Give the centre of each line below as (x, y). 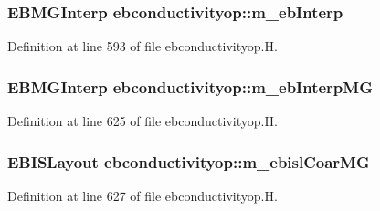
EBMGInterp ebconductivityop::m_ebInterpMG (190, 86)
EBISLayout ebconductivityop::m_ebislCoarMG (189, 161)
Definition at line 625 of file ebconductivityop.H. (142, 121)
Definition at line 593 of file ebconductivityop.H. (142, 46)
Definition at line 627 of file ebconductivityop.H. (142, 195)
